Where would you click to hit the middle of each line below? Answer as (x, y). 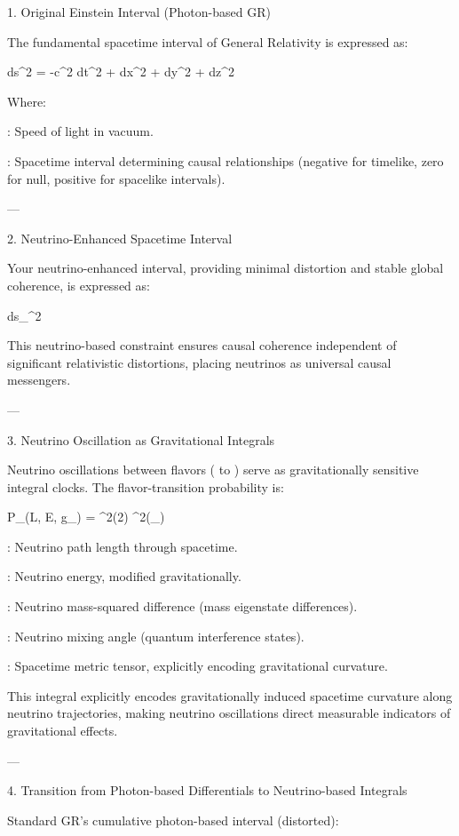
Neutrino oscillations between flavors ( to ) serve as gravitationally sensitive (213, 470)
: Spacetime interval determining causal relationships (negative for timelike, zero (226, 160)
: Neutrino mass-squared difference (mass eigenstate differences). (182, 606)
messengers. (39, 380)
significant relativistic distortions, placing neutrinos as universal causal (199, 362)
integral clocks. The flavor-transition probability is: (146, 486)
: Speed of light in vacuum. (80, 131)
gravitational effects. (63, 731)
